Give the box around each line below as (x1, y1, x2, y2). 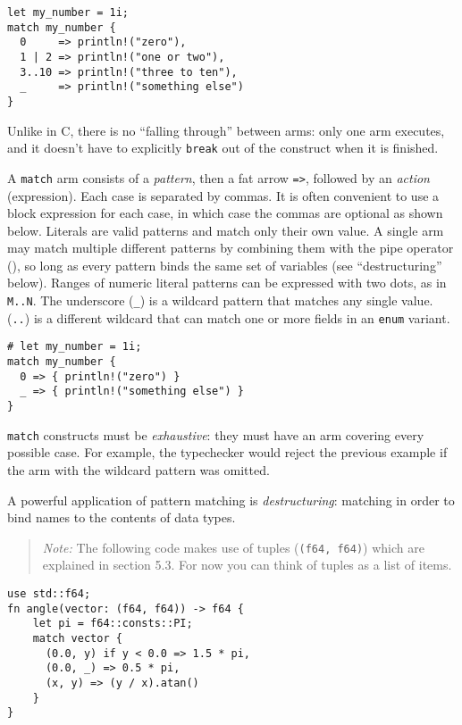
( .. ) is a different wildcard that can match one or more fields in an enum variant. (7, 308, 450, 327)
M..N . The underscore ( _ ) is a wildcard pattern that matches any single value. (7, 291, 433, 310)
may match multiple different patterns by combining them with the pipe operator (7, 238, 454, 257)
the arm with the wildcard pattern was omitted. (7, 460, 270, 479)
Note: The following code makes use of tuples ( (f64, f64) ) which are (42, 537, 424, 556)
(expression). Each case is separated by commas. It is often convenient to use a (7, 186, 440, 204)
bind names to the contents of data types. (7, 508, 236, 527)
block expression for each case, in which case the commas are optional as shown (7, 204, 443, 222)
